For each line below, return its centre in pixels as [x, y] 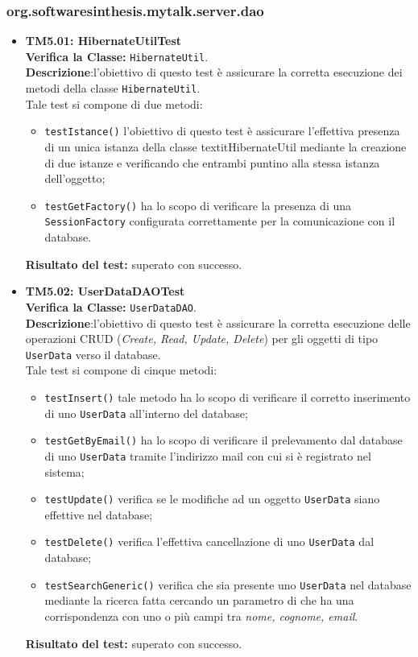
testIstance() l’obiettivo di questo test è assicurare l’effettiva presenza [222, 131]
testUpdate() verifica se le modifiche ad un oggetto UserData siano [212, 499]
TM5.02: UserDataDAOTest [105, 291]
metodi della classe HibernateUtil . [113, 88]
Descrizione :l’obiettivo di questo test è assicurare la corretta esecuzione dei [214, 72]
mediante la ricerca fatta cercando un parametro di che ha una [199, 600]
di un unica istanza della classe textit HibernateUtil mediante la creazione [226, 146]
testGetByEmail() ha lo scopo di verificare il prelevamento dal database [223, 440]
